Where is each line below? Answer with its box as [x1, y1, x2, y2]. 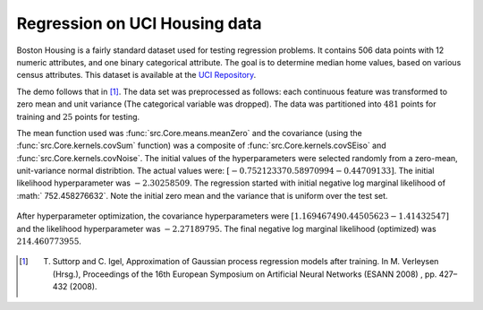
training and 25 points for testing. [16, 111, 140, 122]
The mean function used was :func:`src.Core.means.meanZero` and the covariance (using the [16, 127, 362, 138]
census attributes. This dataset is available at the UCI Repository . [16, 70, 257, 81]
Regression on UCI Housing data [16, 13, 263, 33]
